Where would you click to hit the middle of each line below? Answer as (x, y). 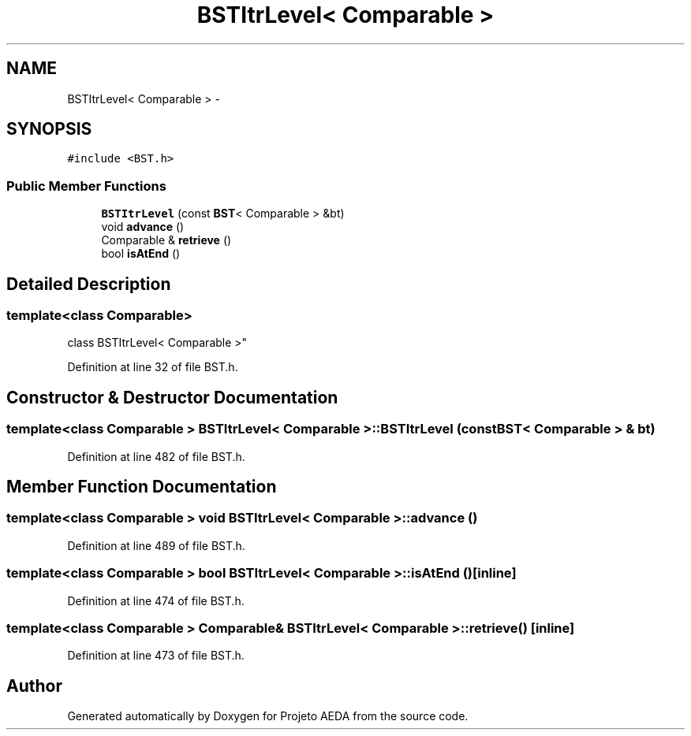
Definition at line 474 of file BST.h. (156, 600)
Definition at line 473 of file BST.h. (156, 656)
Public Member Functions (86, 186)
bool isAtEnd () (141, 254)
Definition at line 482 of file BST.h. (156, 456)
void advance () (143, 227)
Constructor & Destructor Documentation (172, 397)
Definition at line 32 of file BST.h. (153, 367)
